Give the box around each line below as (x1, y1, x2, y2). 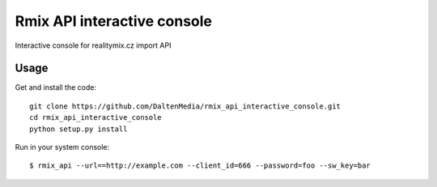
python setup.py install (29, 124, 128, 134)
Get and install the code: (15, 83, 97, 92)
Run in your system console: (15, 142, 110, 152)
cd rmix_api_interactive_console (29, 113, 162, 122)
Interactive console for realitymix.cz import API (15, 40, 172, 50)
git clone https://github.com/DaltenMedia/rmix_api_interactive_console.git (29, 101, 342, 111)
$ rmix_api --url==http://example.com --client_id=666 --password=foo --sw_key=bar (29, 161, 371, 170)
